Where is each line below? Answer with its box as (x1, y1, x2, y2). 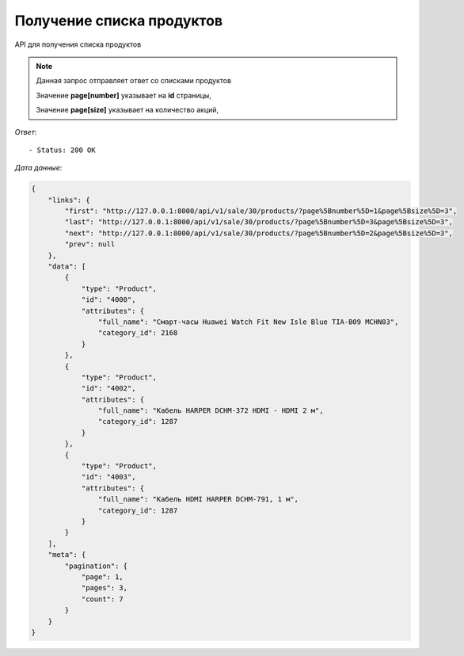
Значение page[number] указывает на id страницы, (36, 90, 211, 100)
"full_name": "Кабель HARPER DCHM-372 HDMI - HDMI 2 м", (97, 406, 324, 415)
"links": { (48, 195, 90, 204)
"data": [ (48, 262, 86, 271)
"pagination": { (64, 561, 128, 570)
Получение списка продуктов (14, 12, 223, 29)
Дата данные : (14, 163, 63, 173)
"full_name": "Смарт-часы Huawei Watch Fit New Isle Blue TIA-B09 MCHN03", (97, 317, 399, 326)
